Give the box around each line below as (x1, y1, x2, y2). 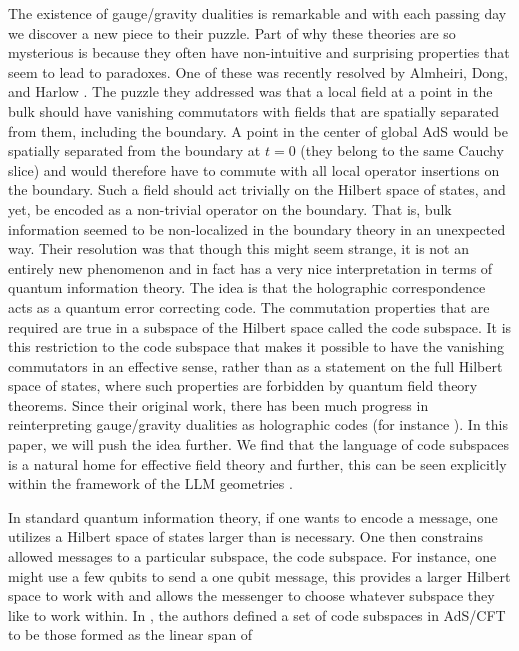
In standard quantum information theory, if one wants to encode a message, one (8, 506, 498, 527)
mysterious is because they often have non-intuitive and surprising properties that (8, 42, 510, 63)
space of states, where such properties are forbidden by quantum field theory (8, 375, 478, 396)
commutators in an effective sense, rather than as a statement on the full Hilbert (8, 355, 503, 376)
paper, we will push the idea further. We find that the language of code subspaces (8, 434, 509, 455)
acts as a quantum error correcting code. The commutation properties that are (8, 296, 490, 317)
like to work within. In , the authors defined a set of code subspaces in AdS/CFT (8, 604, 506, 625)
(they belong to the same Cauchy (300, 140, 504, 161)
